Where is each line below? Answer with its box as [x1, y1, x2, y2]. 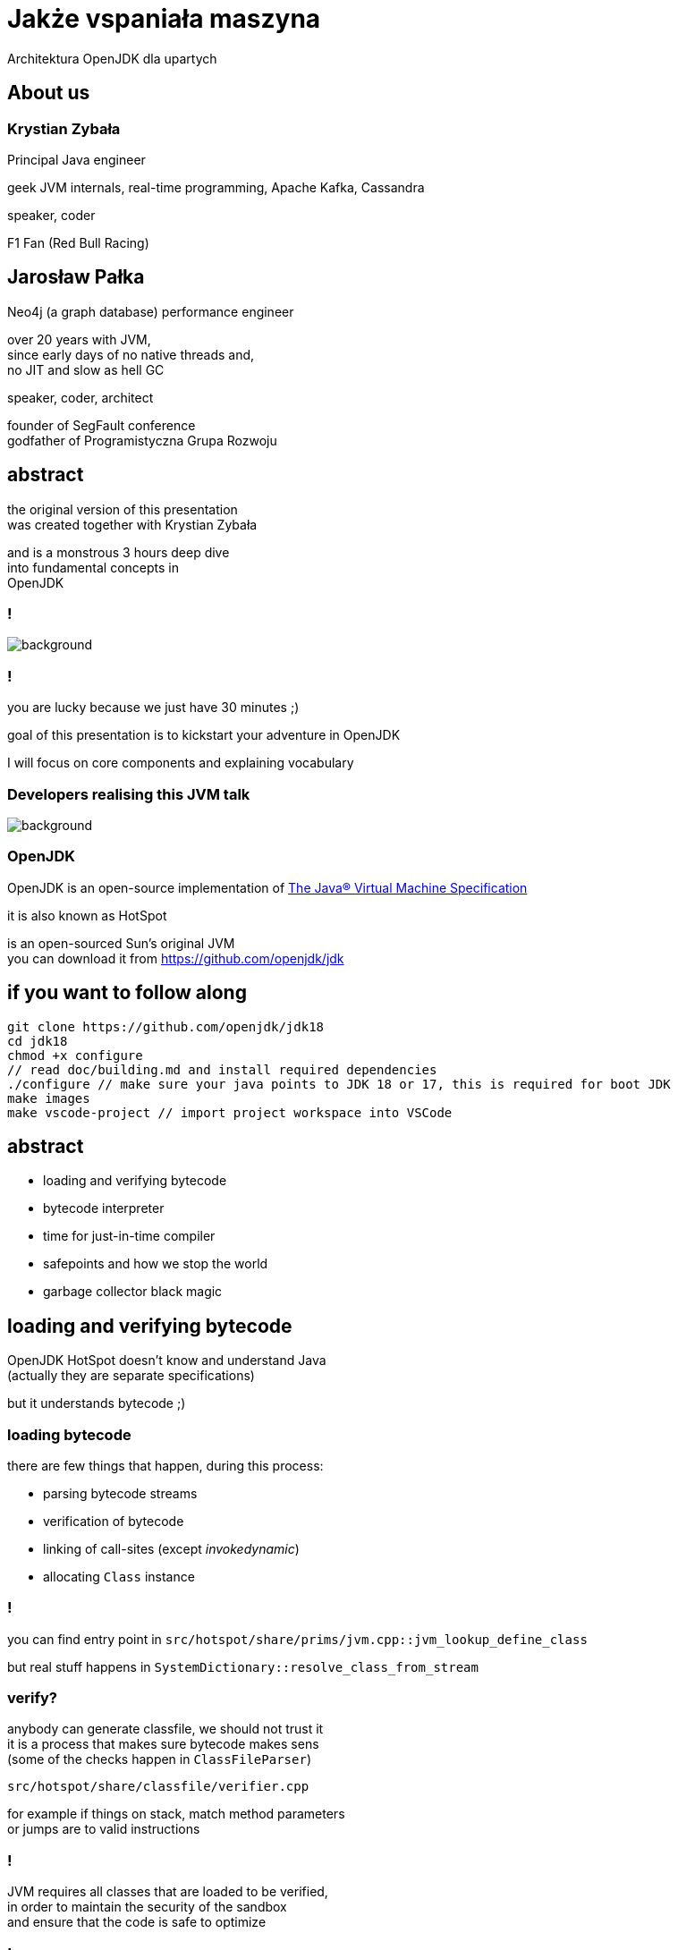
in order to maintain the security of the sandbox [7, 1899, 287, 1915]
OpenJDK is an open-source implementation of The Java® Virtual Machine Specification [7, 879, 528, 895]
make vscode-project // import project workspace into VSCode [7, 1105, 453, 1120]
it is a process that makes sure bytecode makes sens [7, 1736, 319, 1752]
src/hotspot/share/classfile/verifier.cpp [7, 1779, 309, 1794]
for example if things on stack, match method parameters [7, 1806, 345, 1822]
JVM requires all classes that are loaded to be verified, [7, 1884, 328, 1900]
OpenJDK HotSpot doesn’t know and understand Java [7, 1352, 326, 1369]
